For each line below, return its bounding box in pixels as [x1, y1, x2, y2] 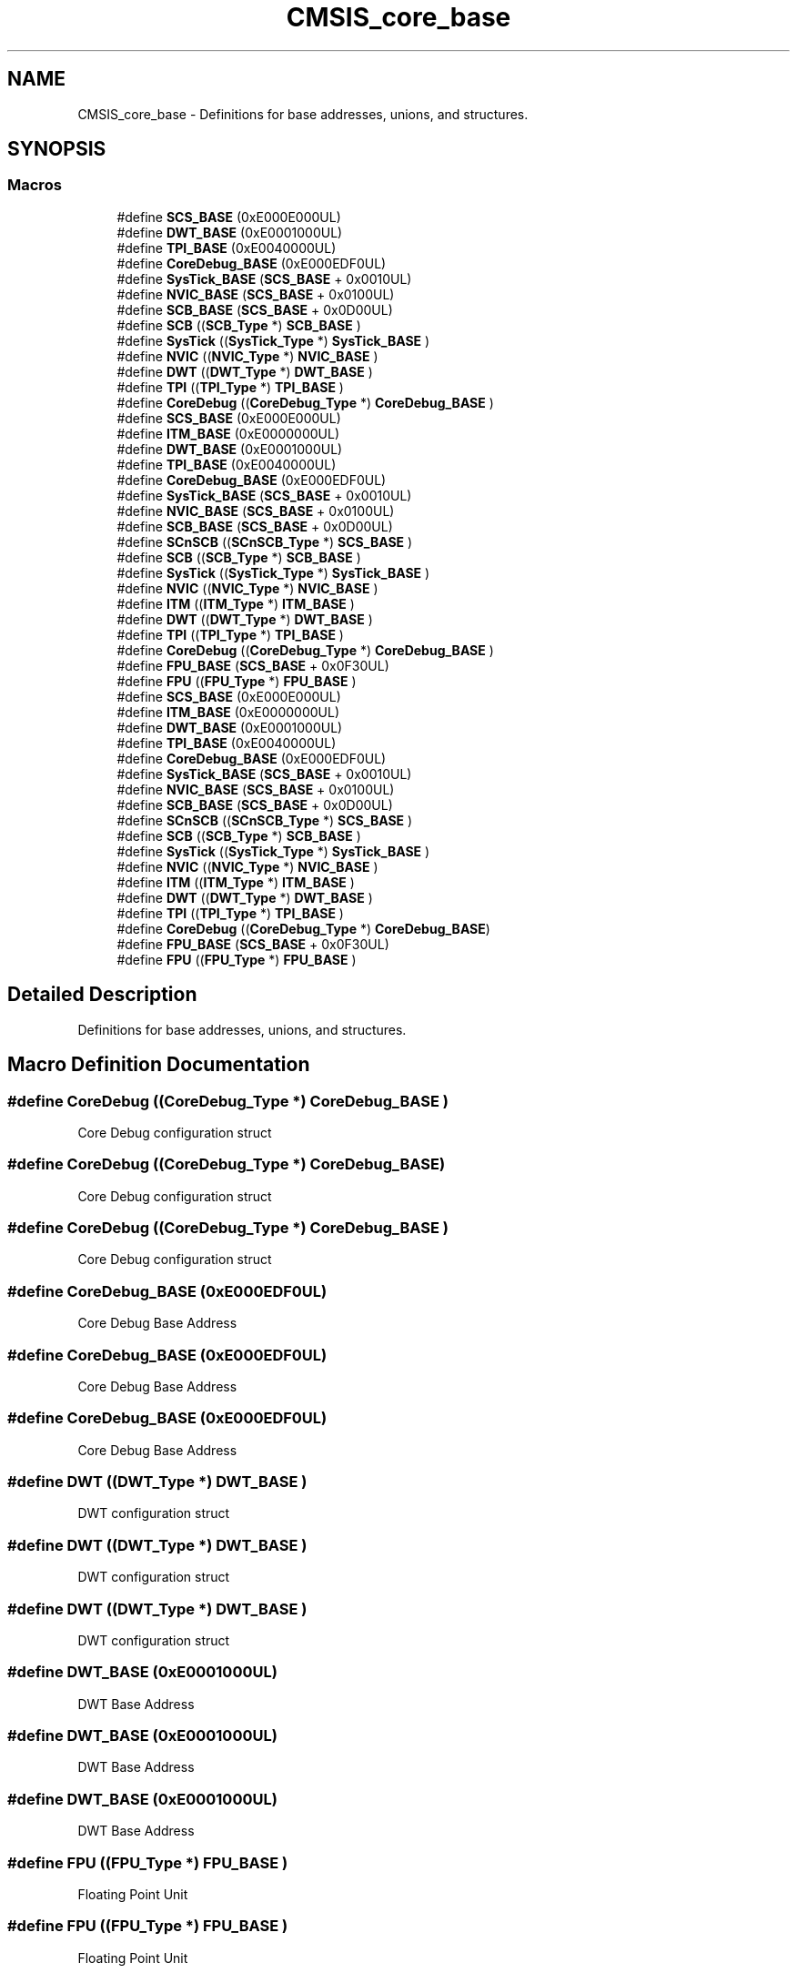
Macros [7, 176, 62, 195]
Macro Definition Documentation [7, 1053, 310, 1077]
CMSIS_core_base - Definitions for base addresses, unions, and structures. [77, 106, 529, 122]
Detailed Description [7, 983, 197, 1007]
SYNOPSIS [7, 137, 106, 161]
